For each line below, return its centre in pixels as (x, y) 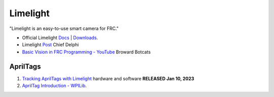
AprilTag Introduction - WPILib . (55, 86)
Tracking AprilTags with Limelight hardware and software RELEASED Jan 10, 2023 (108, 78)
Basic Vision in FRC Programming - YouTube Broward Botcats (86, 52)
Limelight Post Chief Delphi (50, 45)
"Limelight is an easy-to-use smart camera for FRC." (64, 28)
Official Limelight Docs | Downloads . (60, 38)
